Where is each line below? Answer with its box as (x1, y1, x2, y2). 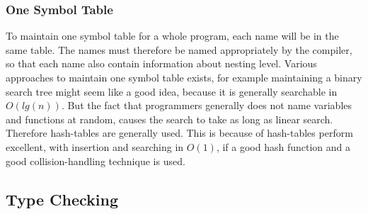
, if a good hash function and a (216, 139, 351, 154)
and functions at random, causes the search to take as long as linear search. (6, 111, 333, 126)
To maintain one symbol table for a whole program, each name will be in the (6, 28, 339, 43)
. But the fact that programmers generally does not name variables (61, 98, 352, 113)
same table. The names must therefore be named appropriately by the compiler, (6, 42, 352, 57)
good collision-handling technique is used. (6, 153, 185, 168)
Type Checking (6, 188, 119, 210)
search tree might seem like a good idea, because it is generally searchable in (6, 84, 338, 98)
